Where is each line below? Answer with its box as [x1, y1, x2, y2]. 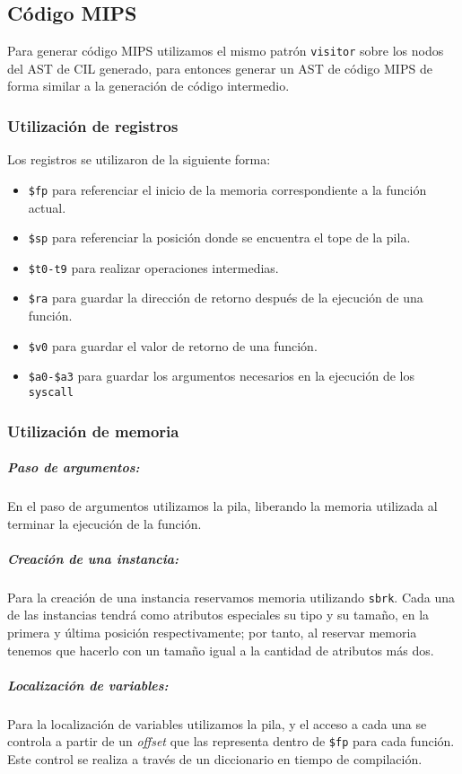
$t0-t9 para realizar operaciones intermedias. [28, 258, 279, 277]
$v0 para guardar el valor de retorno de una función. [28, 336, 318, 355]
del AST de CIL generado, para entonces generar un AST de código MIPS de [7, 58, 432, 77]
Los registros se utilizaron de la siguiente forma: [7, 150, 271, 169]
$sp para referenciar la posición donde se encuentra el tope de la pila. [28, 228, 411, 247]
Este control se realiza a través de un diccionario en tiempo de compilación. [7, 750, 423, 769]
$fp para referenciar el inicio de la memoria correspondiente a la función [28, 180, 427, 198]
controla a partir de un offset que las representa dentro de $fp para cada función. [7, 732, 455, 751]
